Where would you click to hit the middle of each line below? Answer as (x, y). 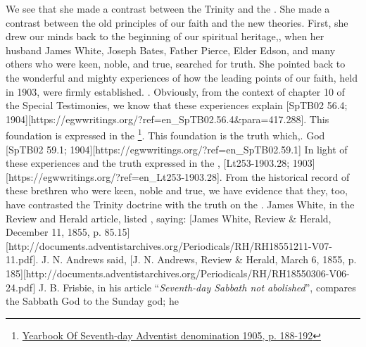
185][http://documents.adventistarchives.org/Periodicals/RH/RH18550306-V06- (178, 273)
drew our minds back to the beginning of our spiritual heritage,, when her (165, 36)
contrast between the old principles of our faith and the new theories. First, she (177, 22)
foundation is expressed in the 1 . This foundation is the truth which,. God (165, 134)
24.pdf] (21, 287)
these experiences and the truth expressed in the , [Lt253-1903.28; (148, 163)
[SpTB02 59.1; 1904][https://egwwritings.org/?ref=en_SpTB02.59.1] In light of (177, 149)
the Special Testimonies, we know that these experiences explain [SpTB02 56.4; (177, 105)
